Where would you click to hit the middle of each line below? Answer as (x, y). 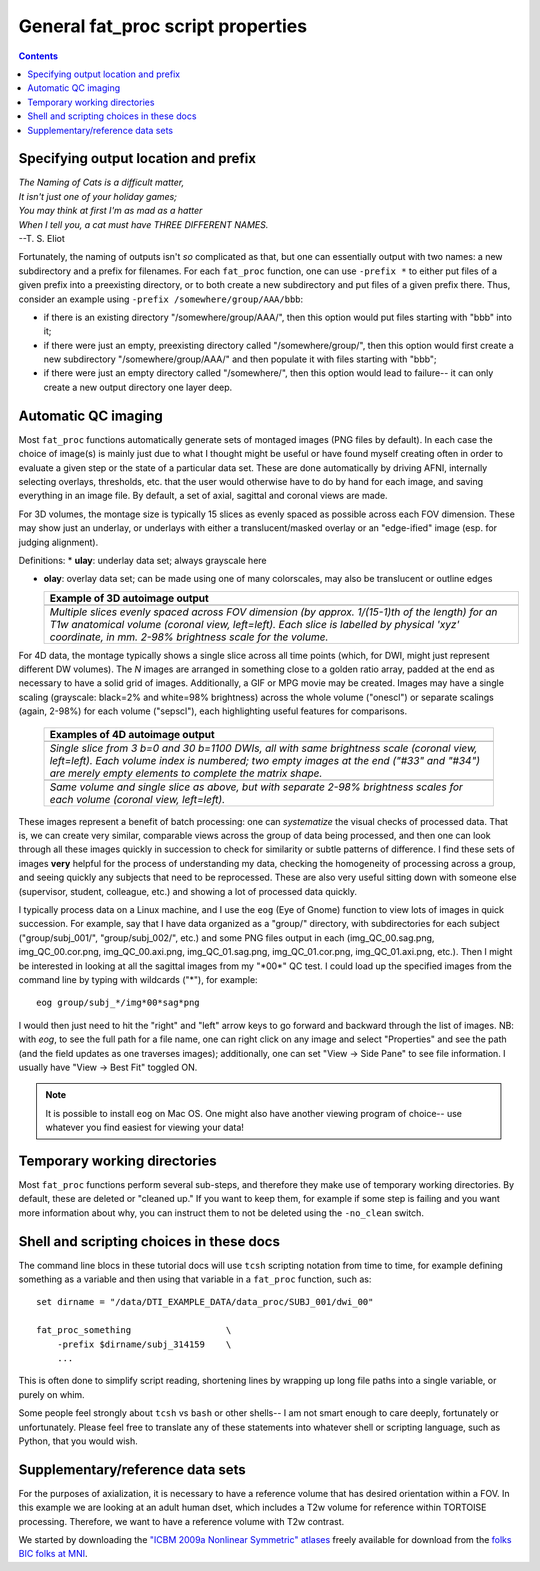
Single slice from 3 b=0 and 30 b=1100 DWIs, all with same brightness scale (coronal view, (263, 748)
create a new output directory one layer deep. (138, 387)
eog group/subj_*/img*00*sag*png (118, 1003)
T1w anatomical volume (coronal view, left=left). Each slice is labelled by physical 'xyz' (254, 624)
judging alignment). (58, 542)
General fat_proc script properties (163, 26)
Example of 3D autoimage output (129, 598)
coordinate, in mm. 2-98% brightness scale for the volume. (189, 637)
